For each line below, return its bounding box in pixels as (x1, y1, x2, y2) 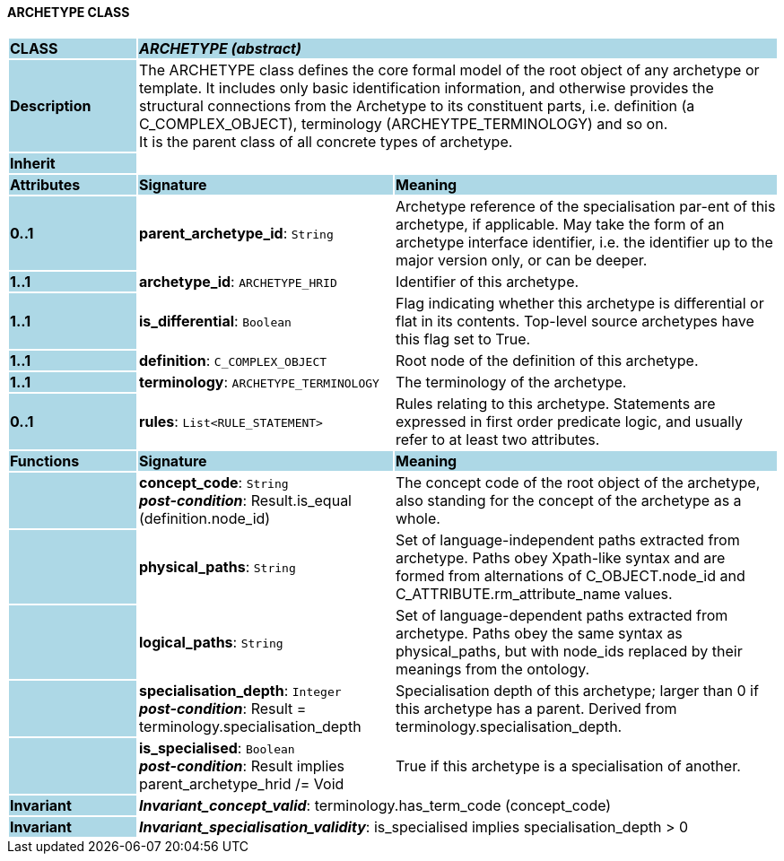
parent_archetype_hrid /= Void (138, 774, 344, 793)
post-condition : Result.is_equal (138, 491, 352, 509)
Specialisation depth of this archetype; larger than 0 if (395, 681, 759, 700)
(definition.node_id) (138, 509, 271, 527)
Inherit (10, 153, 56, 172)
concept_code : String (138, 473, 289, 491)
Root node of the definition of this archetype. (395, 351, 699, 370)
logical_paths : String (138, 632, 283, 651)
